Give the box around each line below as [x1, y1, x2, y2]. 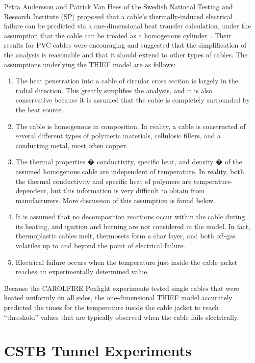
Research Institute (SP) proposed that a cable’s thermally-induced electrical [4, 11, 232, 21]
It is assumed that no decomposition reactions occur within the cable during [15, 211, 245, 222]
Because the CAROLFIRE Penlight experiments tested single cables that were [4, 283, 239, 293]
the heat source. [15, 104, 64, 114]
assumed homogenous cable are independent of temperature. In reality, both [15, 166, 244, 176]
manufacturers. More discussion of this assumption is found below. [15, 195, 215, 205]
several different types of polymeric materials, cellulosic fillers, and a [15, 130, 221, 141]
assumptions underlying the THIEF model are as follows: [4, 59, 176, 69]
